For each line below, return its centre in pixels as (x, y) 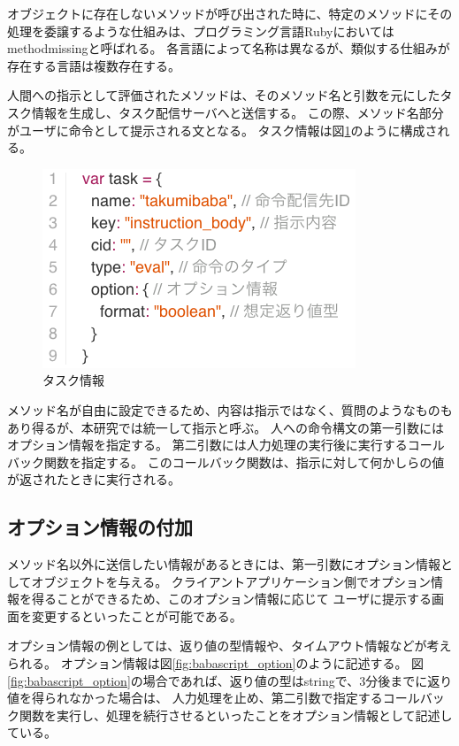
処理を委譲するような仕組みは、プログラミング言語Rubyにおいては (201, 31)
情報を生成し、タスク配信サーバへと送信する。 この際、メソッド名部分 (237, 112)
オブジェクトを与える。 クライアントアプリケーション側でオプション (231, 581)
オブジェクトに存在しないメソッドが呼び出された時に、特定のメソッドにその (230, 13)
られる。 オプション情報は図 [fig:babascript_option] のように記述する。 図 (216, 663)
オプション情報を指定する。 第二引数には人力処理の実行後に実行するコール (226, 445)
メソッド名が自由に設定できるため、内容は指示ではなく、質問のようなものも (230, 409)
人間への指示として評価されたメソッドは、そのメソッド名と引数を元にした (224, 95)
